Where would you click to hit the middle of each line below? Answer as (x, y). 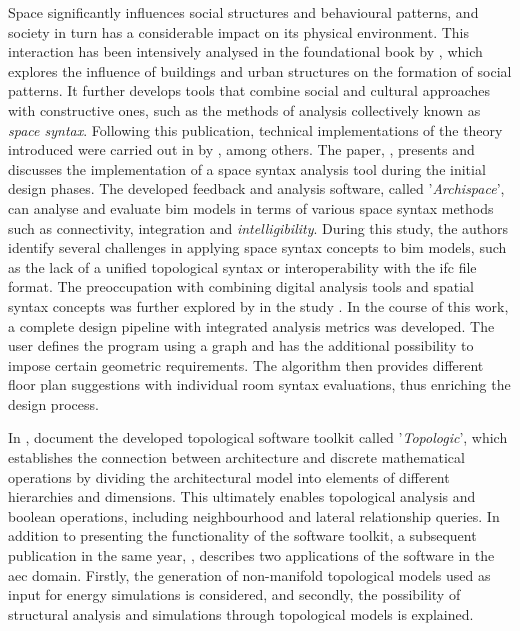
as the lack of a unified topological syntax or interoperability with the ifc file (242, 266)
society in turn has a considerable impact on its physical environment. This (239, 31)
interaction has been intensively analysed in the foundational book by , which (245, 51)
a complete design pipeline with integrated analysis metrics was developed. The (251, 325)
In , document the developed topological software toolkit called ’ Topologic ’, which (258, 437)
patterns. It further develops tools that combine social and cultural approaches (249, 90)
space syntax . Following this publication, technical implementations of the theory (255, 129)
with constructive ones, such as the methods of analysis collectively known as (244, 109)
